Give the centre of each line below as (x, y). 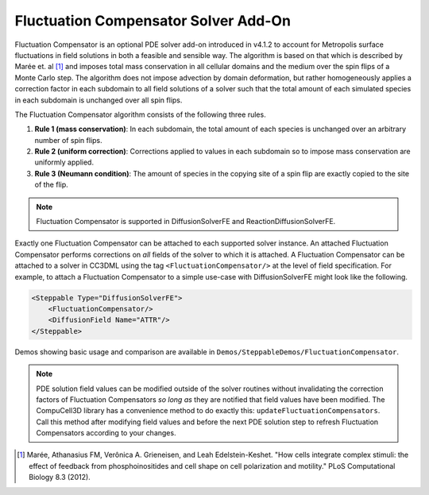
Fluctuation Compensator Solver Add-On (153, 21)
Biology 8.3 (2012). (60, 478)
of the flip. (52, 185)
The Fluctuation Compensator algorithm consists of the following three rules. (140, 114)
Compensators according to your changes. (106, 433)
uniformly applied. (64, 162)
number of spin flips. (68, 140)
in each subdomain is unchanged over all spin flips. (99, 100)
